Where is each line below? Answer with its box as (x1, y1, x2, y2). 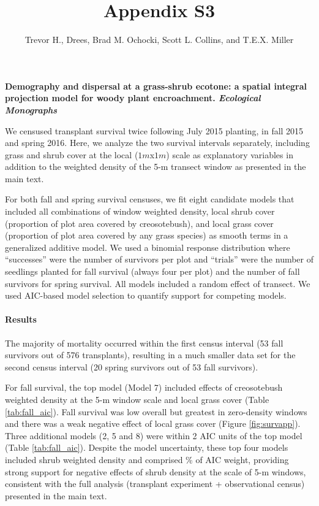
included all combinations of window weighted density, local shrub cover (5, 205, 275, 218)
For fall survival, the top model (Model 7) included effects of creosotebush (5, 381, 283, 394)
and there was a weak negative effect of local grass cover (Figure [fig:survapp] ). (5, 417, 301, 430)
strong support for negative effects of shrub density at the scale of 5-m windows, (5, 465, 306, 478)
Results (5, 313, 37, 326)
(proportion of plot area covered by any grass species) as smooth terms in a (5, 229, 288, 242)
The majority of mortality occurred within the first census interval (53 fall (5, 336, 283, 349)
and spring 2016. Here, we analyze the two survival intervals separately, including (5, 136, 310, 149)
